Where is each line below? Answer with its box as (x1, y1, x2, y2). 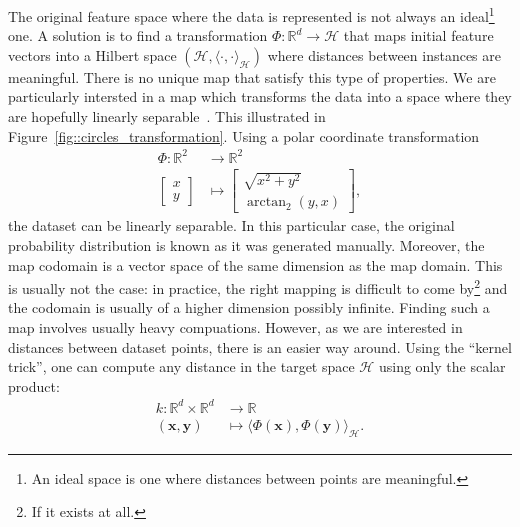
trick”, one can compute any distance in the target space (8, 356, 355, 377)
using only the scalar (378, 356, 506, 377)
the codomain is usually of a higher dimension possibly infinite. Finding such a (8, 297, 490, 318)
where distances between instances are (267, 44, 502, 65)
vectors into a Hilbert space (8, 44, 177, 65)
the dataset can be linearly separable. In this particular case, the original (8, 215, 455, 236)
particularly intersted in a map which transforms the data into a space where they (8, 86, 512, 107)
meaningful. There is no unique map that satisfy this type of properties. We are (8, 66, 496, 87)
